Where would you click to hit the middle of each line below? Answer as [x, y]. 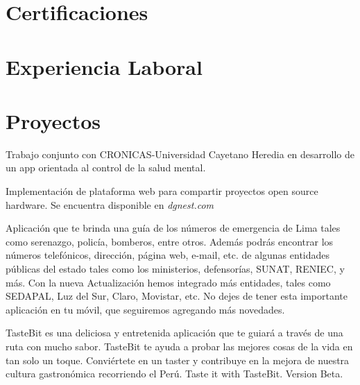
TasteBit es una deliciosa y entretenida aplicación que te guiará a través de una [174, 333]
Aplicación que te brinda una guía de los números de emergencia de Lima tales [173, 228]
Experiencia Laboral [104, 66]
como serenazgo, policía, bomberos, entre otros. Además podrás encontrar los [170, 241]
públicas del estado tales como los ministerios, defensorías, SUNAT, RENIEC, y [175, 269]
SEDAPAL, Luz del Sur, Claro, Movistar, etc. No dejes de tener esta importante [177, 296]
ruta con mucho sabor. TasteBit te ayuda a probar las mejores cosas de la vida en [179, 346]
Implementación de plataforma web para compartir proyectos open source [162, 191]
